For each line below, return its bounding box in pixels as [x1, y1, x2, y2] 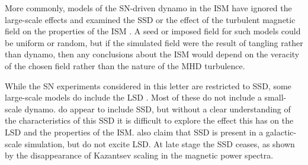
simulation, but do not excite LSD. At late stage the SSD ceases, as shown [24, 137, 295, 150]
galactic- [265, 125, 297, 138]
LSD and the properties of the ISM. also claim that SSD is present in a [5, 125, 264, 138]
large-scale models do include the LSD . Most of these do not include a [5, 91, 262, 103]
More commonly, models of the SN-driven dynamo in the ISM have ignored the [5, 2, 292, 14]
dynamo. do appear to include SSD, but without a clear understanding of [24, 102, 291, 115]
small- [264, 91, 287, 103]
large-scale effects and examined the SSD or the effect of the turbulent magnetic [5, 13, 296, 25]
